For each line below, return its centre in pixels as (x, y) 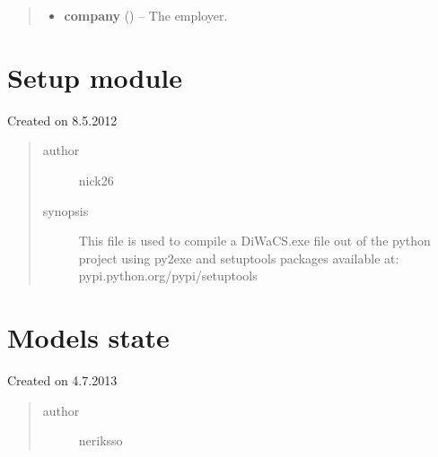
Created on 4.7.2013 (62, 380)
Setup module (95, 77)
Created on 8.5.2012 (62, 120)
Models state (88, 337)
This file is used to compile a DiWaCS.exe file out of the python (254, 241)
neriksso (101, 440)
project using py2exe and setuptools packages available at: (239, 258)
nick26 (96, 180)
